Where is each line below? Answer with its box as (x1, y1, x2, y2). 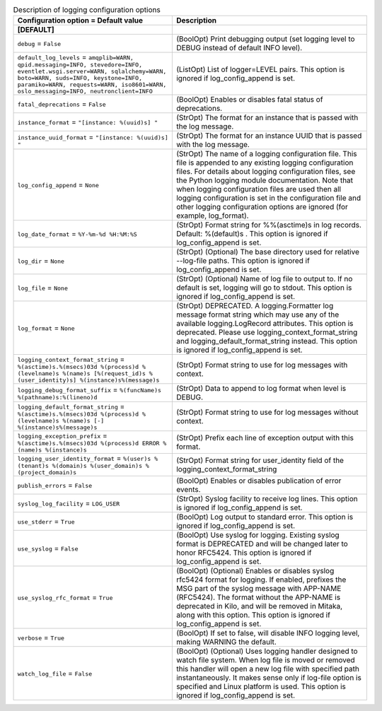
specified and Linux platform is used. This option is (175, 682, 347, 692)
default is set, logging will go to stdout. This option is (175, 283, 352, 293)
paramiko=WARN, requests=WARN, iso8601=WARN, (17, 81, 167, 88)
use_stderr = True (17, 517, 75, 527)
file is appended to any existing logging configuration (175, 158, 354, 168)
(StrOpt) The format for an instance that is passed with (175, 113, 359, 123)
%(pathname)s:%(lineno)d (17, 393, 98, 401)
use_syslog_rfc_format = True (17, 592, 113, 602)
